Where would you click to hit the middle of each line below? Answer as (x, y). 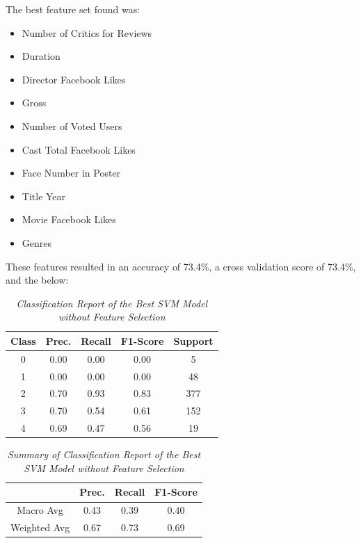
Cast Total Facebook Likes (79, 149)
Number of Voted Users (72, 125)
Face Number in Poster (71, 173)
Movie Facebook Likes (69, 219)
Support (193, 340)
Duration (41, 56)
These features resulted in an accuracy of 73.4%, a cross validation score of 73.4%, (181, 266)
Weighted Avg (40, 527)
